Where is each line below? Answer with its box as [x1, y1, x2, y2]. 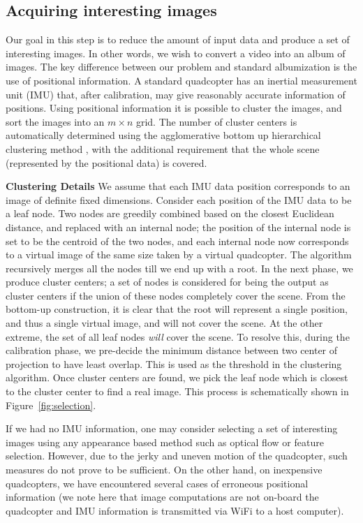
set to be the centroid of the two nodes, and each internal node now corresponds [6, 233, 349, 248]
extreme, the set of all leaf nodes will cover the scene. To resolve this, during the [6, 329, 350, 344]
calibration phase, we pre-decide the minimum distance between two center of [6, 343, 338, 358]
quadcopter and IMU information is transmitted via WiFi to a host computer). [6, 503, 344, 517]
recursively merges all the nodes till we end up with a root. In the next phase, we [6, 260, 353, 275]
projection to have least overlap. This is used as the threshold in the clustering [6, 356, 342, 371]
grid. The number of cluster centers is [135, 114, 297, 128]
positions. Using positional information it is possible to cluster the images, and [6, 101, 342, 115]
